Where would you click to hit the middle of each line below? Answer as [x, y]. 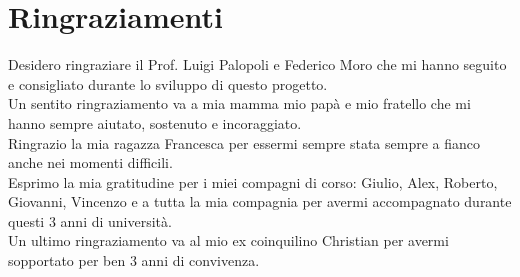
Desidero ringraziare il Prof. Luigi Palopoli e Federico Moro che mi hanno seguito [257, 64]
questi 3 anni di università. [90, 220]
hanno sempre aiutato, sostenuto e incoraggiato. [155, 122]
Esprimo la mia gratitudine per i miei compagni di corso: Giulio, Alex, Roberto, [253, 181]
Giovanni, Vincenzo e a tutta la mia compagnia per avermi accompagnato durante [260, 201]
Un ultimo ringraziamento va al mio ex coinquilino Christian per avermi [228, 240]
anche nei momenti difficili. [90, 162]
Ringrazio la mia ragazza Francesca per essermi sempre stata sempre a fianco [244, 142]
